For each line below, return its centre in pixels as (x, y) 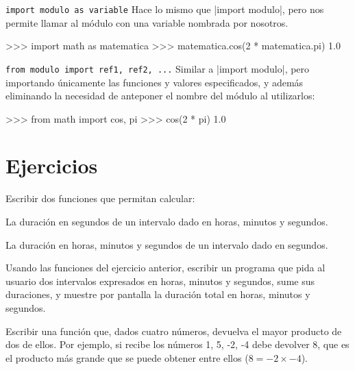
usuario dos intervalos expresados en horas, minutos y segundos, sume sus (160, 281)
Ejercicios (52, 165)
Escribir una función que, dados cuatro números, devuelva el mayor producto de (174, 331)
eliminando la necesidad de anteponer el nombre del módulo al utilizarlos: (160, 96)
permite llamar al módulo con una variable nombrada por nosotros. (147, 22)
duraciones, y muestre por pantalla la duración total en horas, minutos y (158, 294)
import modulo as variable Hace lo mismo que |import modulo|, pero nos (165, 9)
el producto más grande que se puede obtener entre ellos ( (127, 357)
